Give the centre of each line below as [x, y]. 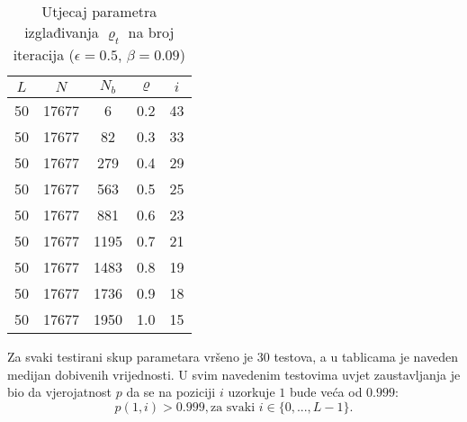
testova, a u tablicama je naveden [366, 357]
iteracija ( [44, 55]
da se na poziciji [171, 392]
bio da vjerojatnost [60, 392]
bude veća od [326, 392]
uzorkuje [251, 392]
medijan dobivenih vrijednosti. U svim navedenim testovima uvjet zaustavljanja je [234, 374]
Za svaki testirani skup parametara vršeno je [130, 357]
